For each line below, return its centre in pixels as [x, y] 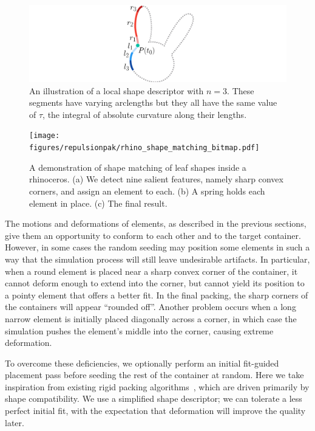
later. [15, 422]
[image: [45, 136]
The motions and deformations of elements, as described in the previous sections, [156, 223]
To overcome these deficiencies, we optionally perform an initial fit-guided [142, 363]
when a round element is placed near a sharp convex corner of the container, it [151, 271]
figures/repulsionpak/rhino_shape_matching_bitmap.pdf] [144, 148]
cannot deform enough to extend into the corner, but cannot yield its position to [155, 283]
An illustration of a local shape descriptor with [117, 90]
